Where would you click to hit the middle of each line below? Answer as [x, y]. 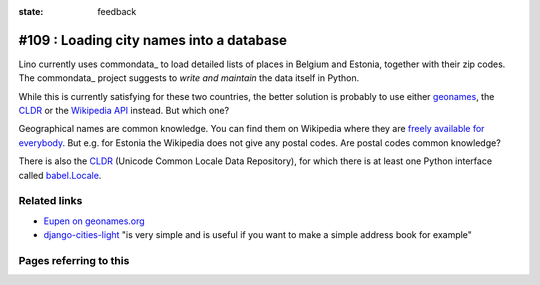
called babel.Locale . [60, 175]
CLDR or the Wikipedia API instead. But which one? [124, 111]
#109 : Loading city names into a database [152, 40]
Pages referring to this [74, 260]
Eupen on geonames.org [94, 221]
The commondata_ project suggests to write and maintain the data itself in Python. [189, 78]
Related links [50, 201]
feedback [117, 11]
